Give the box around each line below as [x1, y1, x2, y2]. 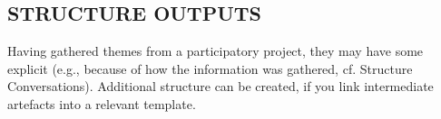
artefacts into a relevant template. [7, 94, 196, 113]
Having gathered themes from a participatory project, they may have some [7, 41, 424, 60]
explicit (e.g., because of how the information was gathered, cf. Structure [7, 59, 413, 78]
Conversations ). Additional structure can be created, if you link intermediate [7, 77, 434, 96]
